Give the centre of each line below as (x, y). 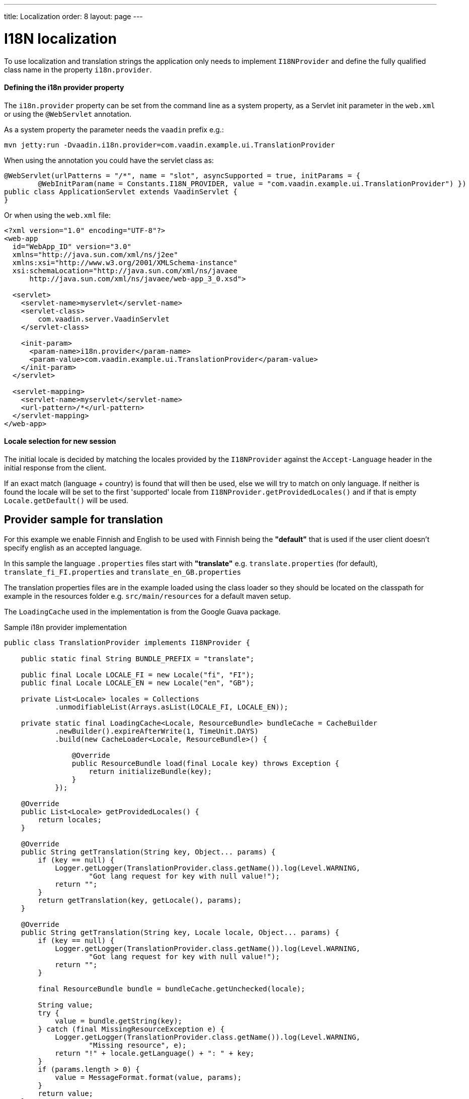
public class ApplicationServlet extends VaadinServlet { (121, 191)
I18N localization (60, 38)
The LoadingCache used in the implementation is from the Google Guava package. (142, 611)
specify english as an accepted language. (73, 547)
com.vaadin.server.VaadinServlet (104, 319)
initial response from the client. (55, 467)
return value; (66, 1093)
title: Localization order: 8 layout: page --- (73, 16)
